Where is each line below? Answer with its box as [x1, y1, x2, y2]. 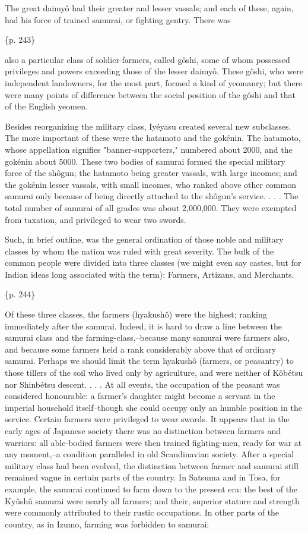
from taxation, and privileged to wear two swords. [5, 213, 186, 225]
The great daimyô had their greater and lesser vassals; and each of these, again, [5, 2, 294, 14]
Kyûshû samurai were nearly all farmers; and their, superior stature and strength [5, 494, 300, 507]
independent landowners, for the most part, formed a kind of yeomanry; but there [5, 76, 303, 89]
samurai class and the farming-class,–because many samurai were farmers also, [5, 331, 290, 344]
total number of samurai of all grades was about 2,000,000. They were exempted [5, 201, 297, 213]
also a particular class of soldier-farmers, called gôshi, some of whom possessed [5, 53, 290, 65]
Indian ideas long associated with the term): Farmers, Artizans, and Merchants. [5, 268, 294, 280]
